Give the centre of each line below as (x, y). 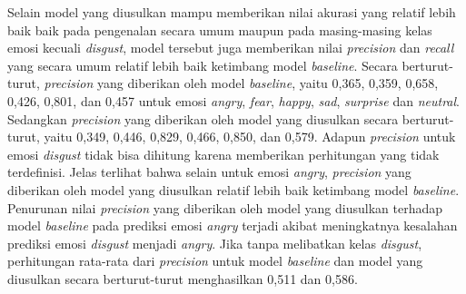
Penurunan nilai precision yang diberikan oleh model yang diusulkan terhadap (225, 207)
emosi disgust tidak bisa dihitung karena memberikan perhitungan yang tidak (223, 154)
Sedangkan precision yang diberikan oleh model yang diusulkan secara (203, 118)
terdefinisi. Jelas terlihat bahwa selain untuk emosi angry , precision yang (209, 172)
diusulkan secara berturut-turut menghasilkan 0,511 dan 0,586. (183, 278)
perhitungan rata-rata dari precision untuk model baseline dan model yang (215, 261)
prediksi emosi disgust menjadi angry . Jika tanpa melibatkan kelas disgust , (215, 243)
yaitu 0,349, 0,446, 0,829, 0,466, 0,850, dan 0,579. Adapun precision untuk (250, 137)
